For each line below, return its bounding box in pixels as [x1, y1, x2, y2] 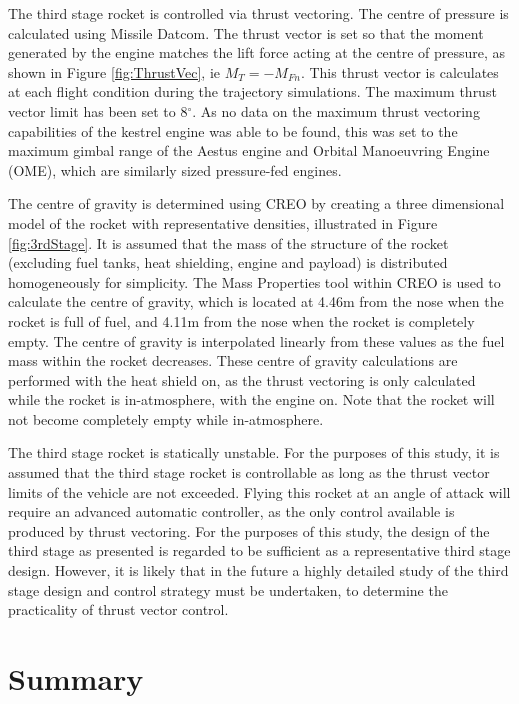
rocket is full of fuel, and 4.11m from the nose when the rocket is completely [8, 310, 475, 331]
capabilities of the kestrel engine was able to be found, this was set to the [8, 120, 458, 141]
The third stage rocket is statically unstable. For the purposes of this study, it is [8, 442, 500, 463]
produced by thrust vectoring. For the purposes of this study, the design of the [8, 520, 490, 541]
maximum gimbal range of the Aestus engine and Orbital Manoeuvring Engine [8, 140, 490, 161]
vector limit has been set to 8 [8, 100, 188, 121]
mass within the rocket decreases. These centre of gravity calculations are [8, 350, 458, 371]
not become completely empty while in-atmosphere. [8, 408, 324, 429]
